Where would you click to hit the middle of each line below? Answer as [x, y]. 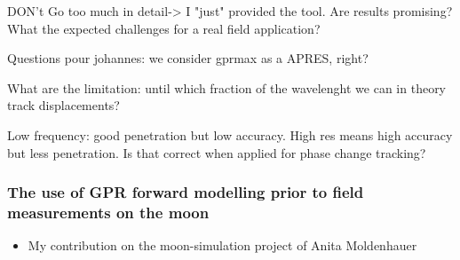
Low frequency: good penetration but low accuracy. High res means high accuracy [230, 134]
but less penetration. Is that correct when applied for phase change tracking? [217, 152]
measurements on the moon [108, 212]
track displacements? [63, 105]
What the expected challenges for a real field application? [164, 28]
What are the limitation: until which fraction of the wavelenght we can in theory [227, 87]
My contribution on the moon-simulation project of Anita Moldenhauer [222, 245]
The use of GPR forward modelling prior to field [186, 192]
